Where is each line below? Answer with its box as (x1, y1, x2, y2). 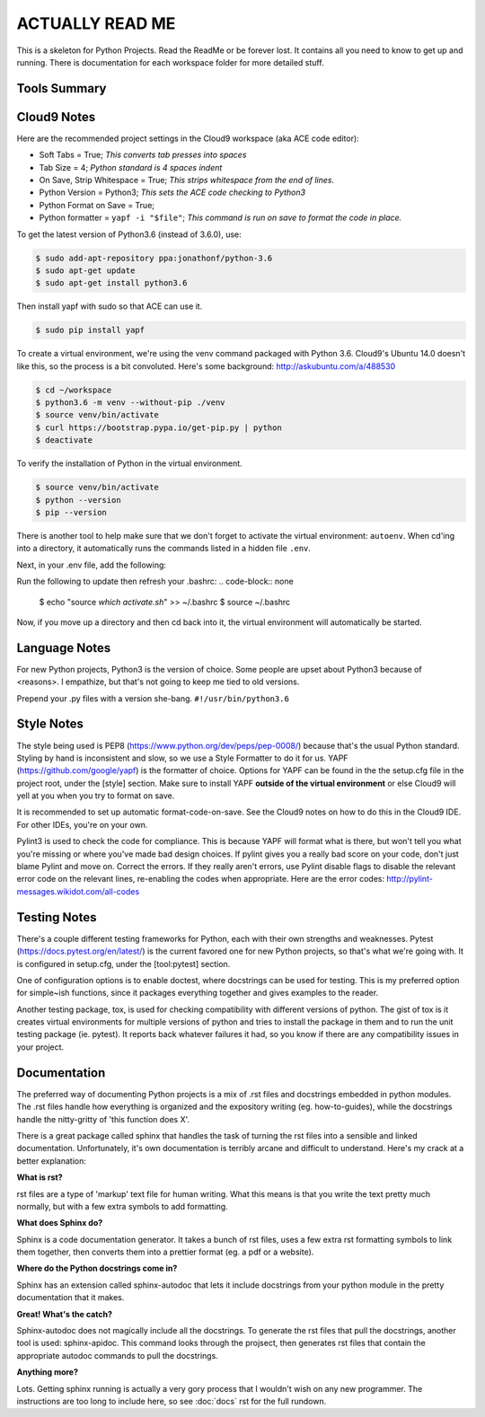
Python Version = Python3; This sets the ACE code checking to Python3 (39, 187, 305, 198)
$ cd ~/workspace (35, 384, 112, 395)
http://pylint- (386, 874, 433, 885)
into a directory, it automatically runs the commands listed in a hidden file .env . (16, 543, 312, 554)
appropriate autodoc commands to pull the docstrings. (16, 1350, 219, 1360)
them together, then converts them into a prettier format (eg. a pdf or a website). (16, 1246, 314, 1257)
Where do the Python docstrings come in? (16, 1263, 178, 1274)
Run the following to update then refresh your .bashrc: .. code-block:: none (16, 576, 294, 587)
